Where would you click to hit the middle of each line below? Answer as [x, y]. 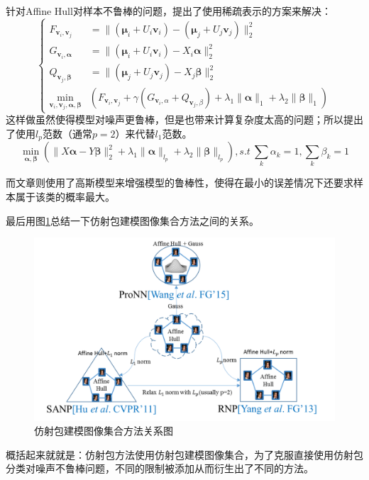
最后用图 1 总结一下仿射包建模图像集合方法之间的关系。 [132, 220]
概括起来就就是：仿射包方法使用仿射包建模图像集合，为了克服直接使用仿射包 [184, 454]
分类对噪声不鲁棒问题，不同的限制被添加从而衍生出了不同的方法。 [160, 468]
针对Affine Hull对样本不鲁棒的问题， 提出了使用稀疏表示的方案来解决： [169, 11]
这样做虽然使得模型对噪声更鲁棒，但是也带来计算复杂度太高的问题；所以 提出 [184, 119]
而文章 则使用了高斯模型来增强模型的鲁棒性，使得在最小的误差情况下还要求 [180, 183]
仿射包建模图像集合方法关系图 [104, 431]
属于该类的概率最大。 [65, 196]
